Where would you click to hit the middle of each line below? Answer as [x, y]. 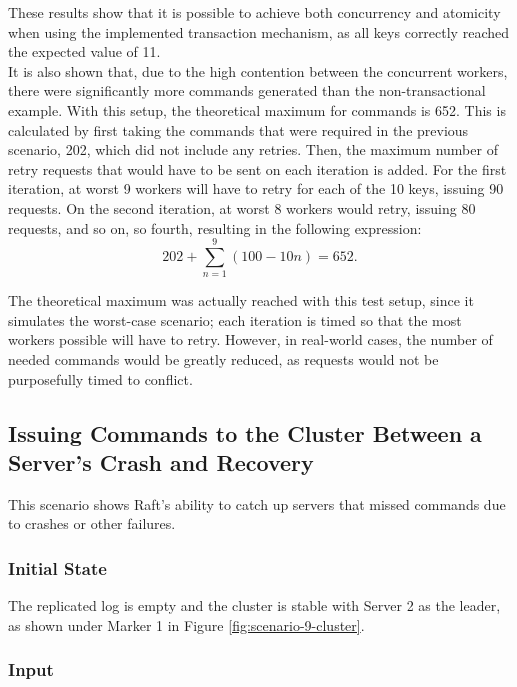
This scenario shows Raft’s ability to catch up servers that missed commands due [257, 503]
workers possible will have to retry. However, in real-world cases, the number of [250, 339]
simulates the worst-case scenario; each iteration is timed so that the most [235, 319]
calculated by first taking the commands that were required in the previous [238, 129]
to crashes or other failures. [92, 523]
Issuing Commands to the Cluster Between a [245, 432]
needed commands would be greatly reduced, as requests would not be [223, 359]
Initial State [57, 567]
